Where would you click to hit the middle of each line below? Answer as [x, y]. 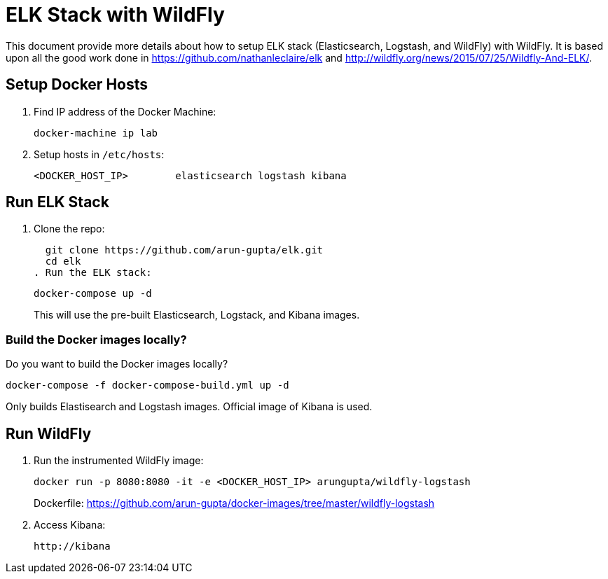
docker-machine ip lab [96, 133]
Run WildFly [49, 433]
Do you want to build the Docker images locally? [117, 364]
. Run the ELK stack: [93, 273]
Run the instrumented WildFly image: [119, 461]
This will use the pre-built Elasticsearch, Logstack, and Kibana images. [197, 315]
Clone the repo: [69, 229]
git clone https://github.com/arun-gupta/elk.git [184, 250]
